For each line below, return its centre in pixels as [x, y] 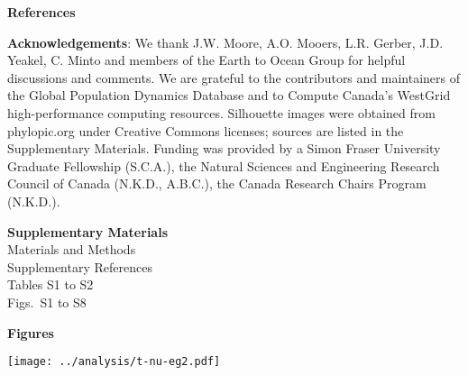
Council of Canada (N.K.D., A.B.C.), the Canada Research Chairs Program [217, 183]
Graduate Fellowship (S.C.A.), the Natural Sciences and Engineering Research [224, 165]
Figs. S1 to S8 [47, 302]
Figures [31, 332]
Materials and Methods [72, 249]
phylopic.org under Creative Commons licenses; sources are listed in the [206, 130]
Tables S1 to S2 [50, 284]
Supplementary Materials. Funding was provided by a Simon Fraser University [224, 148]
